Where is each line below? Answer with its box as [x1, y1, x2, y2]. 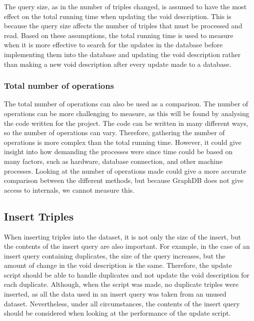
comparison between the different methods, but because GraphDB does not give [4, 175, 244, 185]
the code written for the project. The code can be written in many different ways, [4, 118, 248, 128]
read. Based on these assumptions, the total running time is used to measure [4, 30, 233, 40]
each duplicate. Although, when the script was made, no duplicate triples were [4, 279, 239, 289]
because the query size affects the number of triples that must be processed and [4, 20, 242, 31]
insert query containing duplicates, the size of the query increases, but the [4, 250, 226, 261]
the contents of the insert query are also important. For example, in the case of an [4, 241, 250, 251]
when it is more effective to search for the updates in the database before [4, 40, 223, 50]
